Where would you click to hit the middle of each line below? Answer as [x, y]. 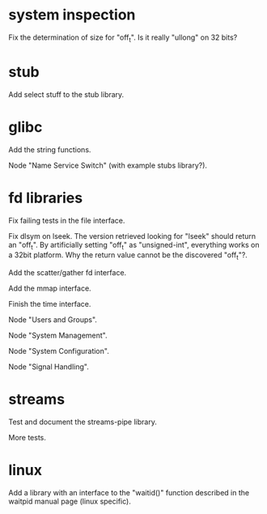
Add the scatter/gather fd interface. [68, 273]
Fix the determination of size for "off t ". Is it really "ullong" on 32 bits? [123, 38]
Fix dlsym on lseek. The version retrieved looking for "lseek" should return [132, 236]
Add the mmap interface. [50, 288]
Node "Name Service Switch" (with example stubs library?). [108, 165]
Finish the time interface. [50, 304]
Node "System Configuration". [59, 351]
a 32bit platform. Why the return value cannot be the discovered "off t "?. [128, 256]
